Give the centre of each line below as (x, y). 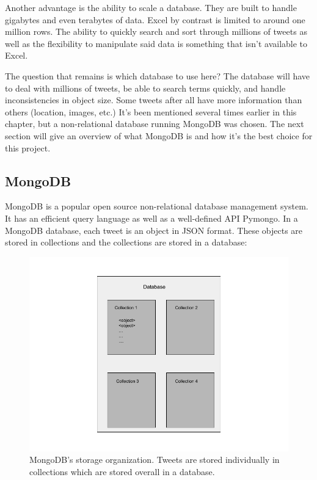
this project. (28, 147)
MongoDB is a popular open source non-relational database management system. (157, 206)
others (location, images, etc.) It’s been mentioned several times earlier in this (151, 111)
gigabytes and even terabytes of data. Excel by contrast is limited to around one (155, 19)
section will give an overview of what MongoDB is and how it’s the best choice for (159, 135)
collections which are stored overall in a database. (122, 471)
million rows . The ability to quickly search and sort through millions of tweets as (156, 31)
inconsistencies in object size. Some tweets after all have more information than (154, 100)
